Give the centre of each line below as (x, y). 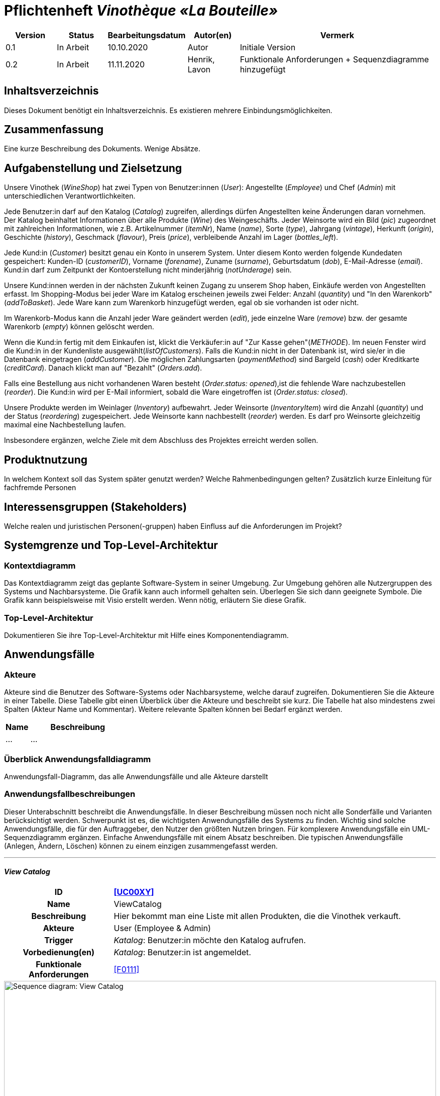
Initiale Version (268, 47)
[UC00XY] (134, 892)
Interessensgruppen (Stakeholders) (95, 507)
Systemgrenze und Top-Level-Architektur (111, 545)
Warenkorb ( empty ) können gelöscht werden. (79, 327)
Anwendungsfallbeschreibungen (70, 794)
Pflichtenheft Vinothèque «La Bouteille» (141, 11)
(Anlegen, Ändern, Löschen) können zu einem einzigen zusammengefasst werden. (141, 846)
